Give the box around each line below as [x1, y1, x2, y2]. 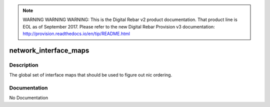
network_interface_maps [9, 46, 89, 54]
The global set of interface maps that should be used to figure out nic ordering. [9, 72, 172, 78]
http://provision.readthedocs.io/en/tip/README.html [22, 30, 130, 37]
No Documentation [9, 95, 48, 101]
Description [9, 61, 38, 68]
